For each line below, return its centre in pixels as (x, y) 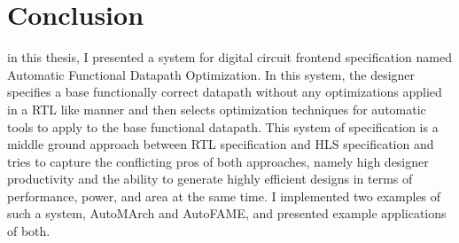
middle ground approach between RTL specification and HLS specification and (221, 144)
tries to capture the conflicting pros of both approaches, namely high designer (218, 161)
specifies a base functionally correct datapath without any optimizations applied (225, 92)
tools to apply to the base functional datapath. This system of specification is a (223, 126)
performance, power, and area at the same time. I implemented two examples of (224, 196)
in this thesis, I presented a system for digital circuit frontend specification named (229, 57)
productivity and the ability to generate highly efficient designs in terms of (210, 179)
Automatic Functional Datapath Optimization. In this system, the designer (211, 74)
